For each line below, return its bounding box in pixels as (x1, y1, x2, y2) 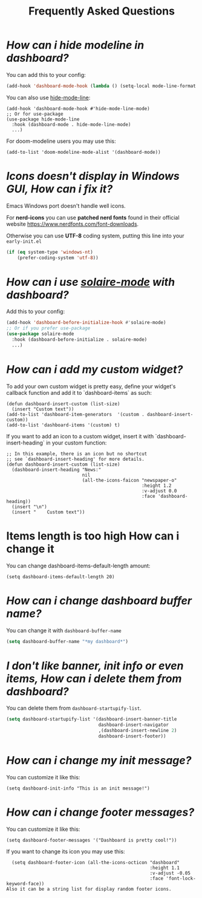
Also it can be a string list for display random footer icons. (6, 886, 172, 892)
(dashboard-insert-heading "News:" (11, 466, 102, 473)
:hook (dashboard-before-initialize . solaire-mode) (11, 337, 148, 343)
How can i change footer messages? (6, 805, 195, 819)
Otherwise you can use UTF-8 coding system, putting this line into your (6, 232, 184, 239)
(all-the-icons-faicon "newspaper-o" (82, 477, 177, 483)
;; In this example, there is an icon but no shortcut (6, 451, 148, 457)
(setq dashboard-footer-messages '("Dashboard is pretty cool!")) (6, 837, 177, 843)
